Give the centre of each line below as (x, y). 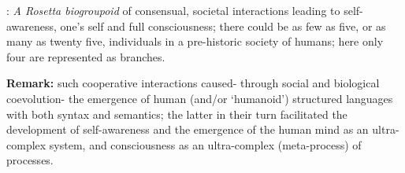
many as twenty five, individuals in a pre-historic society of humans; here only (195, 41)
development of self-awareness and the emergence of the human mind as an (188, 129)
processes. (30, 160)
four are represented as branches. (86, 56)
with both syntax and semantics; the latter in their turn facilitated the (177, 114)
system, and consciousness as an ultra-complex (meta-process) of (205, 144)
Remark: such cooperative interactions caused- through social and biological (193, 83)
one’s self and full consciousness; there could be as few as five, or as (223, 26)
